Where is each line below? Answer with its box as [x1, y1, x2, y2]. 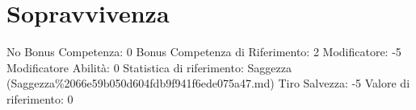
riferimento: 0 [6, 90, 74, 107]
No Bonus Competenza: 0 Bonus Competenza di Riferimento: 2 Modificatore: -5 [6, 43, 401, 60]
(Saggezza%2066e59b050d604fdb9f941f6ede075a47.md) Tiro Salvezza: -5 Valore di [6, 75, 410, 92]
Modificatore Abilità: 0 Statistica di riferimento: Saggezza [6, 59, 292, 75]
